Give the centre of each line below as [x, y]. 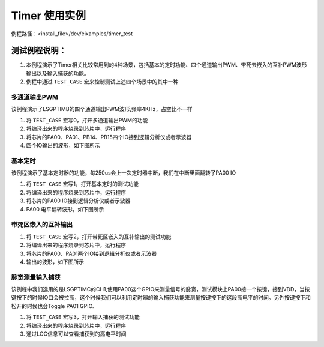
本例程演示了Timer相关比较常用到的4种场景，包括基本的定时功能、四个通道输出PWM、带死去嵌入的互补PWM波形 [166, 65]
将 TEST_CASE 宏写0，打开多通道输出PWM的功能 [87, 120]
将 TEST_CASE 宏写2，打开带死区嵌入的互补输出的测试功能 [99, 237]
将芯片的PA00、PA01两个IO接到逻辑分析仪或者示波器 [91, 253]
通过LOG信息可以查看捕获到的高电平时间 [76, 334]
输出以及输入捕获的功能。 [58, 73]
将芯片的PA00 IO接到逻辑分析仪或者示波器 [78, 201]
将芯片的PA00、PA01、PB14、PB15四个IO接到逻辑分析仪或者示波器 [109, 137]
